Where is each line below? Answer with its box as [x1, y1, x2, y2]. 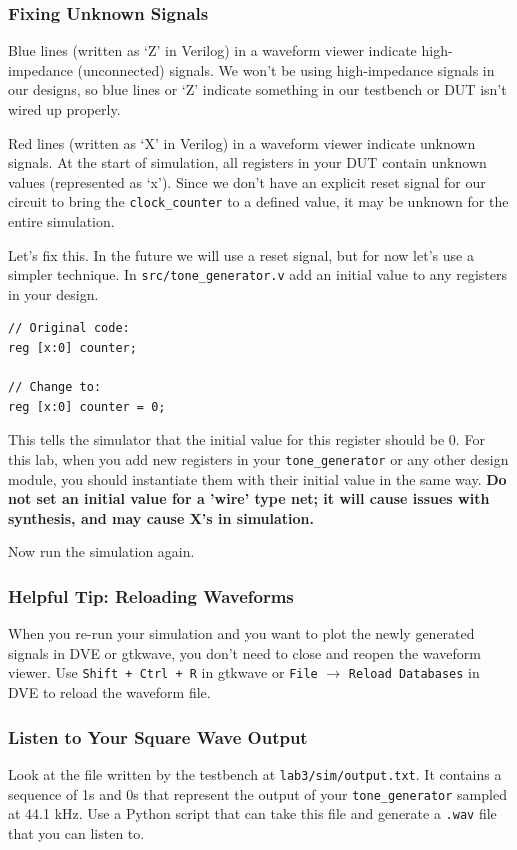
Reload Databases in [348, 662, 480, 683]
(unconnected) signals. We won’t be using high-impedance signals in [77, 59, 495, 80]
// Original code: [8, 321, 130, 336]
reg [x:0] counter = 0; [8, 399, 166, 414]
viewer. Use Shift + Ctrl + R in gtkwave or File [8, 662, 318, 683]
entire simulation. [8, 211, 115, 232]
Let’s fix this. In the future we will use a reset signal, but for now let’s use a [8, 244, 474, 265]
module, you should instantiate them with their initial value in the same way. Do [8, 468, 507, 489]
